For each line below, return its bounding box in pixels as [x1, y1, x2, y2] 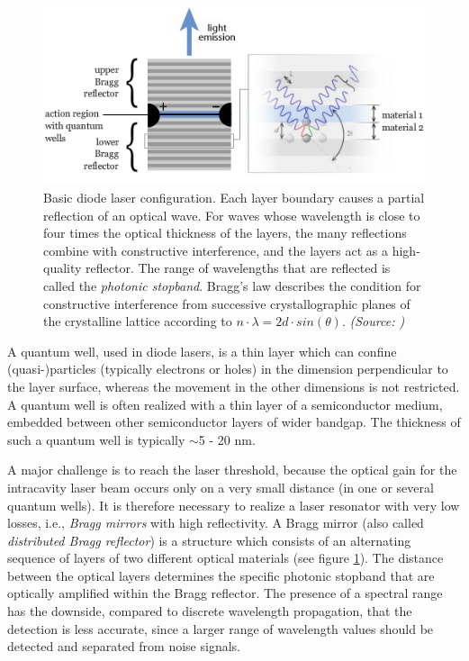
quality [43, 258, 82, 277]
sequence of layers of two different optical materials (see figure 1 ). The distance [7, 548, 444, 567]
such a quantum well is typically [7, 430, 185, 448]
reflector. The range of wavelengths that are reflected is [86, 258, 391, 277]
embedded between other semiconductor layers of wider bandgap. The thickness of [7, 412, 461, 431]
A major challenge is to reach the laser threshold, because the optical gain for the [7, 460, 457, 479]
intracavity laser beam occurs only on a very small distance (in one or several [7, 477, 434, 496]
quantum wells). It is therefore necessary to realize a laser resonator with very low [7, 495, 460, 514]
